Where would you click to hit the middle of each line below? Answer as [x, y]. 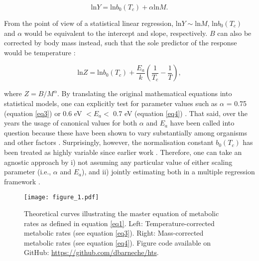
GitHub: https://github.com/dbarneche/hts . [91, 252]
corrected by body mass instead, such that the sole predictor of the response [121, 43]
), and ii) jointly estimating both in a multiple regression [168, 172]
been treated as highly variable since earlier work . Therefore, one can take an [123, 152]
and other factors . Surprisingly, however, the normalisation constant [109, 142]
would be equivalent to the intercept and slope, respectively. [116, 33]
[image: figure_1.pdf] [62, 197]
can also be [234, 33]
